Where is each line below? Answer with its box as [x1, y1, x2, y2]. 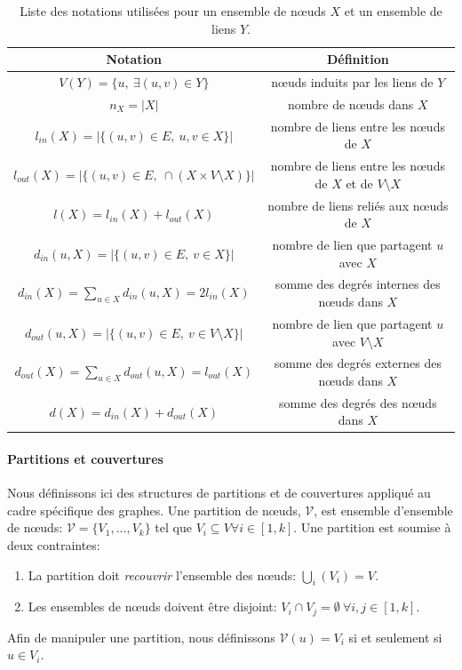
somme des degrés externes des [274, 354, 442, 372]
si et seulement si [348, 627, 442, 646]
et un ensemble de [344, 2, 442, 20]
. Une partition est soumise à [293, 518, 451, 537]
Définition [326, 50, 389, 68]
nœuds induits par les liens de [271, 73, 434, 92]
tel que [155, 518, 192, 537]
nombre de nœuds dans [287, 94, 414, 113]
